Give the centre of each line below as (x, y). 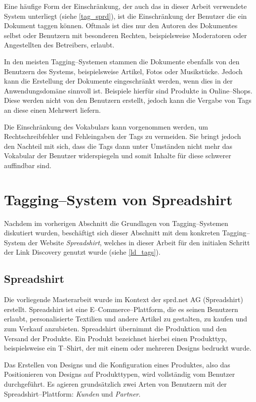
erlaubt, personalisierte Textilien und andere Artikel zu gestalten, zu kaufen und (126, 319)
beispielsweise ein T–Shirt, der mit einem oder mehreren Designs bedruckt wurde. (128, 348)
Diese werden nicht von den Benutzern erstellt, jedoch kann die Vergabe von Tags (128, 100)
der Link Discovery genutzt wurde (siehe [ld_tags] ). (82, 252)
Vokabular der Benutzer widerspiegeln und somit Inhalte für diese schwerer (118, 156)
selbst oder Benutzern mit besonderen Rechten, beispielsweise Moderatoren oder (126, 35)
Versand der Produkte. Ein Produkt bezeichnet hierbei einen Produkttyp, (116, 338)
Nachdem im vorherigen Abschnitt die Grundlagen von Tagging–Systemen (116, 223)
